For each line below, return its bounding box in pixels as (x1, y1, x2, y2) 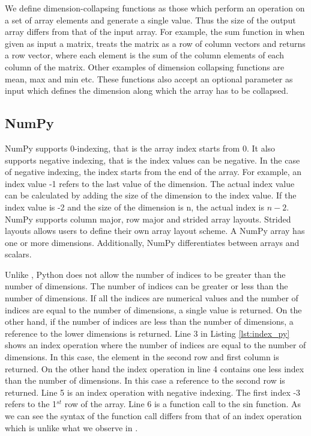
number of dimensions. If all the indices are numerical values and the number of (5, 292, 298, 304)
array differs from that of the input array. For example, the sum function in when (5, 25, 305, 38)
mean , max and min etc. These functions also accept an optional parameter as (5, 72, 293, 85)
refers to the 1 (5, 398, 57, 410)
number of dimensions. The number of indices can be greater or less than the (5, 280, 288, 292)
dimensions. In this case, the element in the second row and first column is (5, 351, 279, 363)
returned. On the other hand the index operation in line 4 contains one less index (5, 362, 304, 375)
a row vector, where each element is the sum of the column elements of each (5, 49, 284, 61)
